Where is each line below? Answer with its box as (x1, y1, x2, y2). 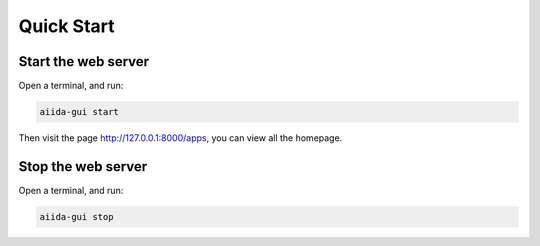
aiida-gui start (39, 106, 120, 118)
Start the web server (18, 53, 150, 70)
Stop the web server (18, 158, 148, 175)
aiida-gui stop (39, 211, 114, 222)
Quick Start (18, 15, 115, 37)
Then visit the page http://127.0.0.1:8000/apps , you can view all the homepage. (18, 132, 343, 144)
